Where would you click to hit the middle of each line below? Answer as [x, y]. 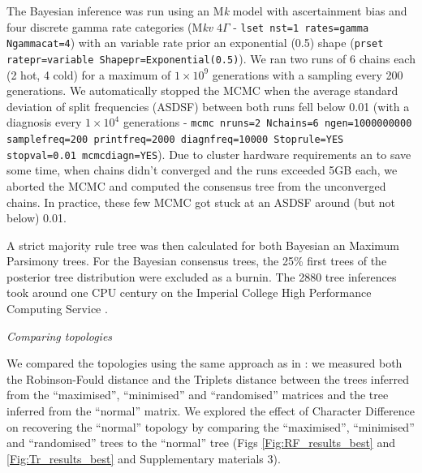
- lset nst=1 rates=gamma [301, 26]
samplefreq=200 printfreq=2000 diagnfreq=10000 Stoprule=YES [175, 140]
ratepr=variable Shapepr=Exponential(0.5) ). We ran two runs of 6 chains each [211, 58]
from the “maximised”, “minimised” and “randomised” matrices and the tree [198, 395]
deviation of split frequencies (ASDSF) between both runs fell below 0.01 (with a [208, 106]
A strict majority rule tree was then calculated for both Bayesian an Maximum [203, 245]
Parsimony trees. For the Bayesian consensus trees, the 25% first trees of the [197, 261]
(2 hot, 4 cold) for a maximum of [89, 74]
